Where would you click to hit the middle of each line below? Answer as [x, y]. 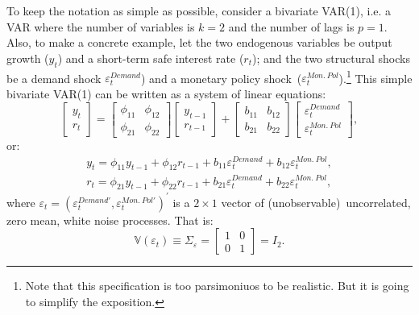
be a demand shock [54, 78]
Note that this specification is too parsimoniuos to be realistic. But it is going [217, 286]
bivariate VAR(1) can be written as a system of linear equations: [166, 93]
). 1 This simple [375, 77]
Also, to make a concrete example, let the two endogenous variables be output [199, 42]
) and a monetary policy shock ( [222, 78]
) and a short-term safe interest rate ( [151, 58]
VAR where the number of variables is [101, 26]
